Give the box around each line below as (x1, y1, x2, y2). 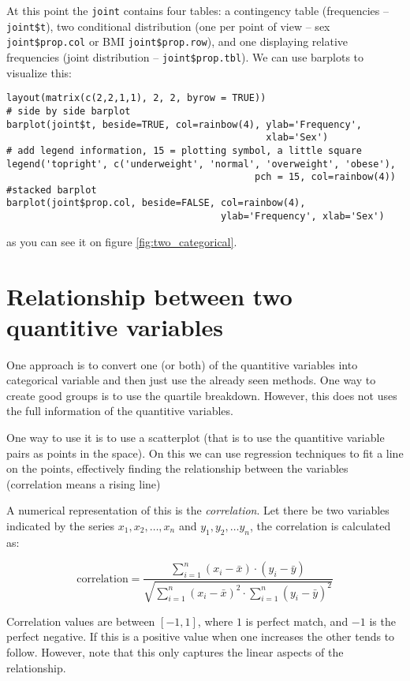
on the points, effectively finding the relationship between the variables (6, 460, 348, 477)
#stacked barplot (6, 184, 97, 196)
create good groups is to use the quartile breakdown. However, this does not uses (6, 387, 397, 403)
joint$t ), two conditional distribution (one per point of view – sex (6, 17, 330, 34)
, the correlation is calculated (250, 518, 391, 534)
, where (197, 612, 233, 629)
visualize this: (6, 64, 72, 80)
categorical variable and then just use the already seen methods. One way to (6, 372, 376, 388)
